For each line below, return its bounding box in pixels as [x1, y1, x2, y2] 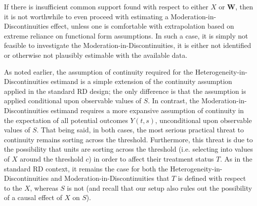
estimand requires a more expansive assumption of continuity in [50, 105, 244, 115]
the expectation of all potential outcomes [4, 115, 128, 125]
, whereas [30, 182, 58, 193]
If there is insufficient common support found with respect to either [4, 1, 209, 11]
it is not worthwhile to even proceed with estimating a [4, 11, 169, 21]
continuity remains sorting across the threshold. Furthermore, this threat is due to [4, 134, 253, 144]
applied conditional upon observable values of [4, 95, 141, 106]
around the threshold [20, 153, 84, 164]
